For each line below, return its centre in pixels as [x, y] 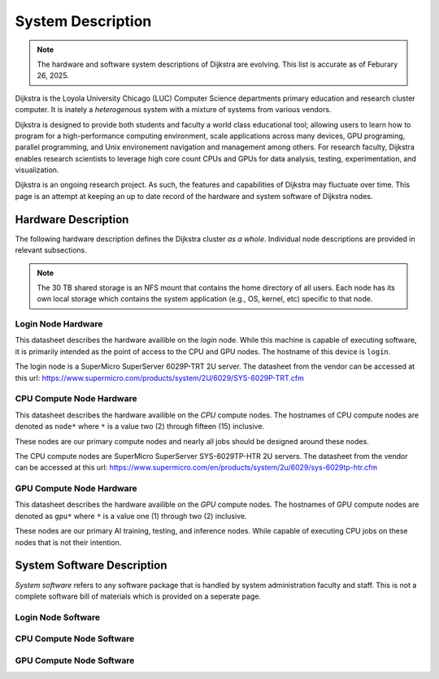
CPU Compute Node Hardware [76, 399]
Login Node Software [58, 617]
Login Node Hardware [59, 324]
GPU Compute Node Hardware [76, 489]
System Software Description [91, 566]
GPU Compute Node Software [75, 660]
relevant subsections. [51, 250]
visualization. [37, 170]
